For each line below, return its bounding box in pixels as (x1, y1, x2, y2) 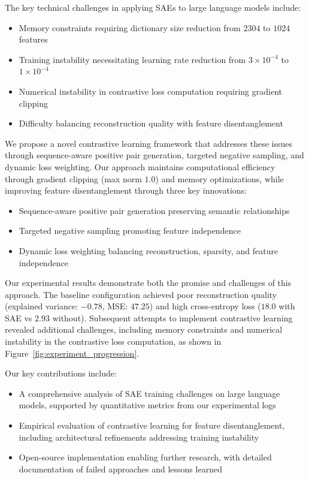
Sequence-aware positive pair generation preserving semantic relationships (19, 204, 290, 216)
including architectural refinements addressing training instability (19, 430, 259, 443)
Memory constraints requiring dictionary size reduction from (19, 21, 241, 34)
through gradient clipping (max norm (5, 172, 142, 185)
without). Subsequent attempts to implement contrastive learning (52, 311, 293, 324)
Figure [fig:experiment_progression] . (5, 347, 140, 359)
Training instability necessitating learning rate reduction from (19, 53, 246, 65)
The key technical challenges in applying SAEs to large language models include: (5, 1, 301, 13)
